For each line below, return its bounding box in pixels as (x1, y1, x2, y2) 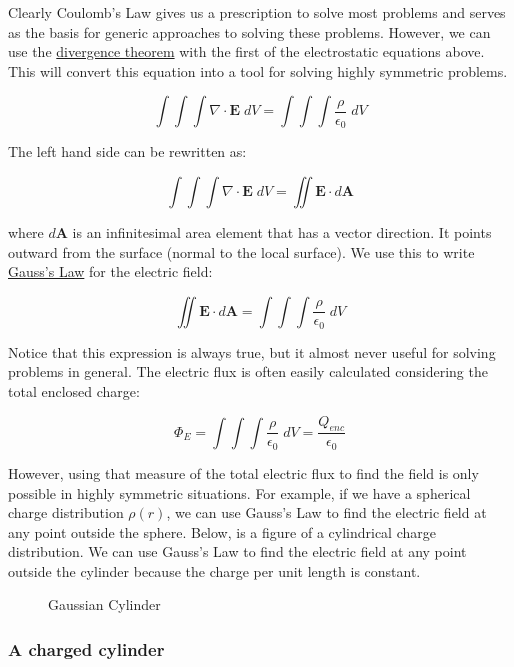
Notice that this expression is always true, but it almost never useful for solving (8, 341, 496, 362)
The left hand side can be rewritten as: (8, 141, 247, 162)
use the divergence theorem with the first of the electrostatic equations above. (8, 41, 485, 62)
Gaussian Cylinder (48, 594, 161, 615)
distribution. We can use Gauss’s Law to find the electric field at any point (8, 541, 467, 562)
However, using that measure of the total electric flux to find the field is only (8, 462, 479, 483)
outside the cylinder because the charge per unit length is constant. (8, 560, 421, 581)
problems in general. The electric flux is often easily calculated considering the (8, 361, 488, 382)
